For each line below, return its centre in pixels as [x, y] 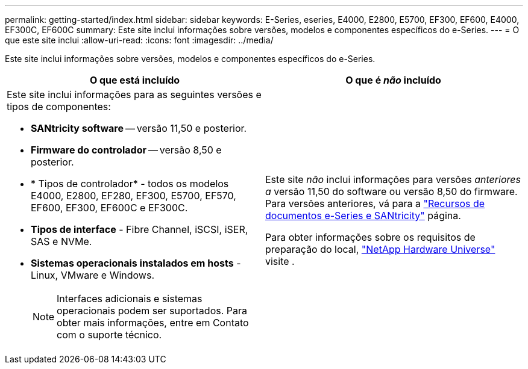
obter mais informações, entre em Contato [153, 323]
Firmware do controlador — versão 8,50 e [126, 150]
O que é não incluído [393, 80]
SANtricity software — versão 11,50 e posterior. [139, 128]
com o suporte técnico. [109, 335]
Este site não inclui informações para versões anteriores [393, 179]
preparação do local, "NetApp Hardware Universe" [380, 249]
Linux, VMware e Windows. [93, 275]
